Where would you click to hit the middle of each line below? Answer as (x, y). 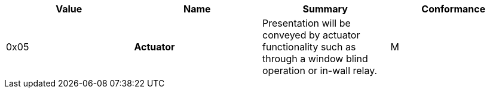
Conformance (454, 9)
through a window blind (315, 59)
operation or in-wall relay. (320, 70)
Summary (325, 9)
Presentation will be (307, 23)
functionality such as (309, 47)
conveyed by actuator (311, 35)
